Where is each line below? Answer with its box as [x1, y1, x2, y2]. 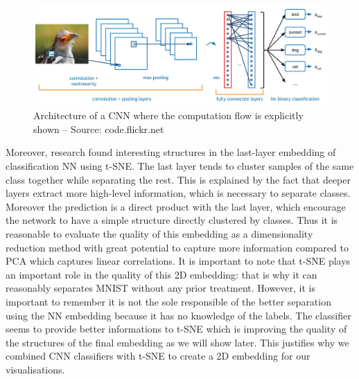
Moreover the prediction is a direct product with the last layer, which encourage [6, 199, 346, 213]
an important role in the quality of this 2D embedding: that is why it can [6, 267, 317, 281]
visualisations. [6, 362, 65, 376]
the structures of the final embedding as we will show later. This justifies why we [6, 335, 349, 349]
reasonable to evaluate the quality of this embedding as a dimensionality [6, 226, 313, 240]
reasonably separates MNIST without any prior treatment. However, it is [6, 281, 315, 295]
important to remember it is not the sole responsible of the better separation [6, 294, 331, 308]
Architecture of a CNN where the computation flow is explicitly [33, 108, 304, 123]
